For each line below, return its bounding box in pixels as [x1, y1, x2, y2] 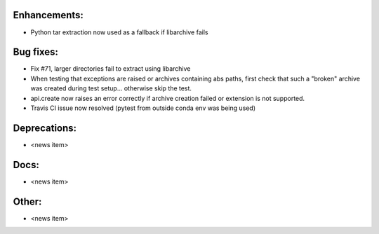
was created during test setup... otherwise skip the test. [30, 84, 192, 92]
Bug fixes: [13, 46, 59, 58]
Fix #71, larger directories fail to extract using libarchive [30, 64, 191, 73]
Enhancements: [13, 9, 84, 21]
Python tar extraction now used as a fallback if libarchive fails [30, 28, 208, 36]
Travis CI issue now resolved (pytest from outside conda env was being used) [30, 104, 256, 112]
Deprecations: [13, 122, 77, 134]
